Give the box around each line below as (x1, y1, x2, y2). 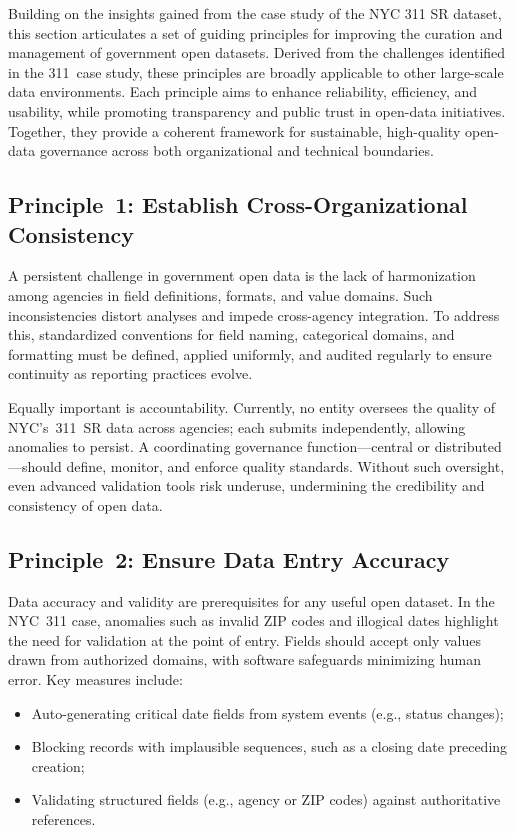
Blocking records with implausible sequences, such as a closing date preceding (31, 736, 508, 757)
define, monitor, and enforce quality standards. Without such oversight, (66, 455, 505, 476)
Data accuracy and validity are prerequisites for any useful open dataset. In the (8, 590, 495, 611)
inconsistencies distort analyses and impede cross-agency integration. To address (8, 304, 500, 325)
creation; (31, 755, 85, 776)
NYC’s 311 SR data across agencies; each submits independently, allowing (8, 416, 466, 437)
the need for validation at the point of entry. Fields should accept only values (8, 629, 482, 650)
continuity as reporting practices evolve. (8, 363, 253, 384)
